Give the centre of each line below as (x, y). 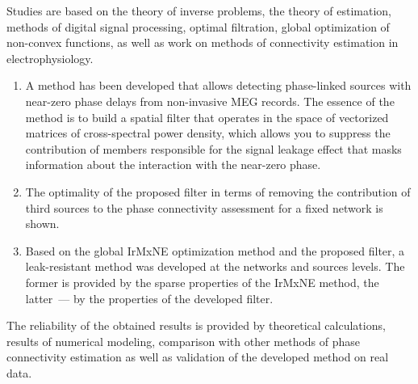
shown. (42, 224)
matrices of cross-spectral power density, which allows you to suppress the (208, 133)
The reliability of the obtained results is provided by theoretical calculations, (196, 325)
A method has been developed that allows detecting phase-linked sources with (218, 85)
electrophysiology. (50, 58)
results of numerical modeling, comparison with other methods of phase (184, 341)
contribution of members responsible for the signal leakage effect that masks (213, 148)
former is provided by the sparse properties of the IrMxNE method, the (202, 282)
